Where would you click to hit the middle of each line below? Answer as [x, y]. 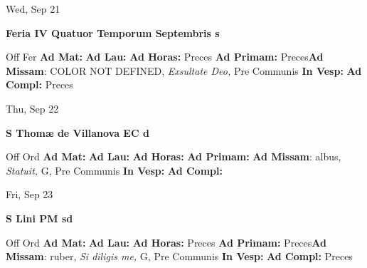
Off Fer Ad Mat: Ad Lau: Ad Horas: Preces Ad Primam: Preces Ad [165, 57]
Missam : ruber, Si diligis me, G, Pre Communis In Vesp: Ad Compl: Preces [179, 256]
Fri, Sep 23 [30, 194]
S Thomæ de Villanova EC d [78, 132]
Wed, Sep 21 [33, 9]
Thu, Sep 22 [32, 108]
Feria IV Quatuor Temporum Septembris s [113, 32]
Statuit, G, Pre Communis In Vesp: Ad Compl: [114, 170]
